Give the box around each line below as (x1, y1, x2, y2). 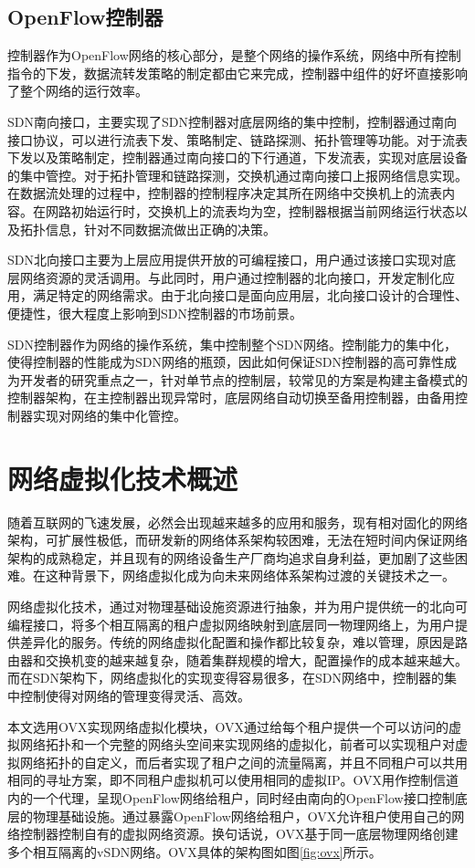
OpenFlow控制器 (7, 3, 164, 31)
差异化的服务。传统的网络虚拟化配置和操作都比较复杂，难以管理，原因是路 (19, 633, 468, 652)
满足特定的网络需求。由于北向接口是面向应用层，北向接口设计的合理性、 (32, 286, 468, 305)
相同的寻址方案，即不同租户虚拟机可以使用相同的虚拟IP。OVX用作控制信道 (7, 770, 459, 790)
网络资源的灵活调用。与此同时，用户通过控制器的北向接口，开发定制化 (19, 267, 442, 287)
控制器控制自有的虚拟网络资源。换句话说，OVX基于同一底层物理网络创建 (19, 824, 459, 843)
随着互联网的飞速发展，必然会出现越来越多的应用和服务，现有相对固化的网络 (7, 512, 468, 531)
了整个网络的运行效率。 (7, 81, 148, 100)
